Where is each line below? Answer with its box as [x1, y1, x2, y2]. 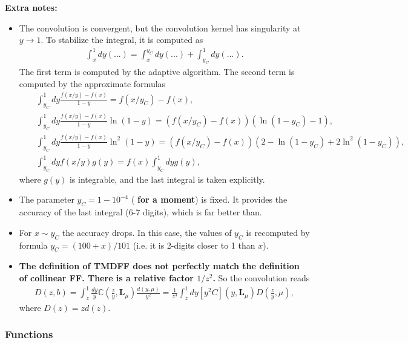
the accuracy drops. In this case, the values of [62, 226, 232, 238]
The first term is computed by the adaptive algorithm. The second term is [19, 65, 295, 78]
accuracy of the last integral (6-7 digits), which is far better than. [19, 206, 262, 218]
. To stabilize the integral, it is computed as [41, 33, 203, 46]
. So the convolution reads [212, 271, 310, 284]
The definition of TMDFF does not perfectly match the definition [19, 260, 300, 272]
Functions [5, 327, 53, 342]
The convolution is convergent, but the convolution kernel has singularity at [19, 21, 301, 34]
